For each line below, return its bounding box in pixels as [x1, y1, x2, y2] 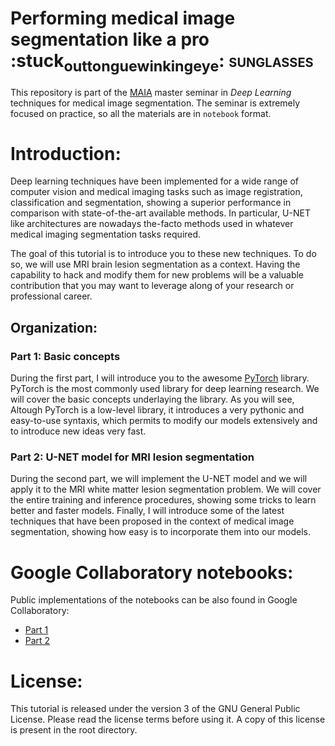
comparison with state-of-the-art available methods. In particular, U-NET [10, 207, 311, 219]
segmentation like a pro [10, 28, 210, 51]
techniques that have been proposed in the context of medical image [10, 515, 295, 527]
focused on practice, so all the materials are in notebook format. [10, 107, 272, 119]
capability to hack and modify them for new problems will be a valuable [10, 269, 304, 281]
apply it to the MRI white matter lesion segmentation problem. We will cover [10, 483, 322, 496]
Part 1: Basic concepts [10, 349, 121, 363]
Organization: [10, 319, 98, 336]
